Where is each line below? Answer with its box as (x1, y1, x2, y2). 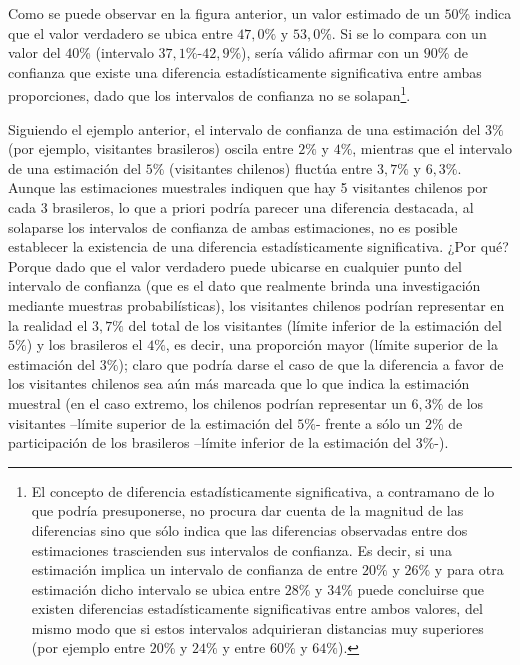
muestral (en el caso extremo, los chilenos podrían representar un (8, 392, 407, 413)
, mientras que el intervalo (352, 138, 512, 159)
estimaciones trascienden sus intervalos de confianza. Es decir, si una (31, 539, 452, 560)
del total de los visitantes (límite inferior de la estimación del (128, 314, 502, 335)
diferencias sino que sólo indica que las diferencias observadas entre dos (31, 519, 468, 540)
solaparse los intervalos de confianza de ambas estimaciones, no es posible (8, 216, 458, 237)
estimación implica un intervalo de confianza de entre (31, 559, 358, 580)
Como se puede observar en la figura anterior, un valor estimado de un (8, 3, 440, 23)
